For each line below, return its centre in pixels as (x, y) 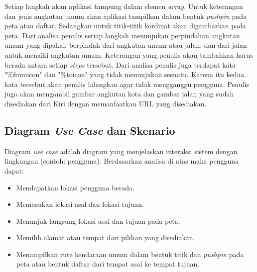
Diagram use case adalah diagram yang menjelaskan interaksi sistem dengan (121, 151)
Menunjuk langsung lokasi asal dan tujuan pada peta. (98, 221)
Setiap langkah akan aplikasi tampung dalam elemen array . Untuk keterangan (124, 6)
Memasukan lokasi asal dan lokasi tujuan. (80, 204)
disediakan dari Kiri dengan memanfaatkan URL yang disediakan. (106, 103)
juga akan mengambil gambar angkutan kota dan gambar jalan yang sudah (119, 94)
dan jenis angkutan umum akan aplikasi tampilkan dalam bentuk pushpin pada (126, 16)
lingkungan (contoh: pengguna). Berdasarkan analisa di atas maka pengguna (122, 161)
